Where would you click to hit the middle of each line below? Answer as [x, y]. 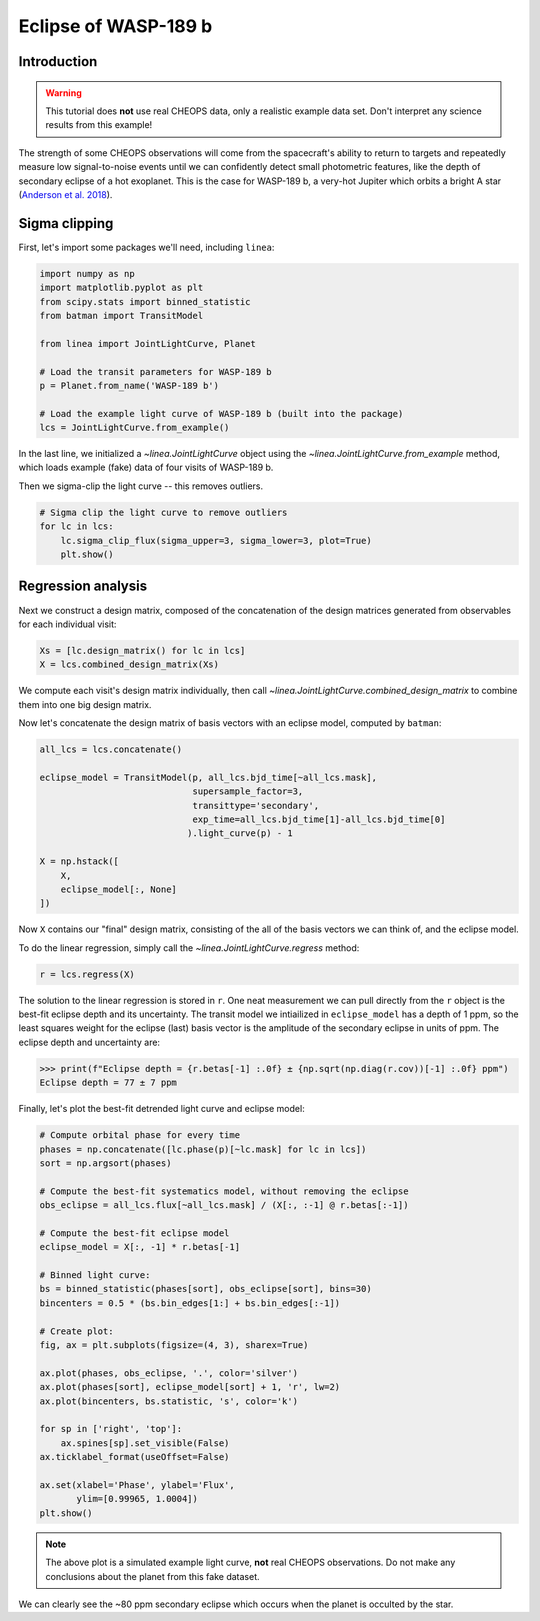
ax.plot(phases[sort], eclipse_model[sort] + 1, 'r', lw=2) [190, 1387]
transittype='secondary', [256, 805]
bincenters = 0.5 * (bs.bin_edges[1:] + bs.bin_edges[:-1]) [190, 1303]
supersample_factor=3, [248, 791]
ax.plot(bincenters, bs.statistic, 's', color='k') [169, 1401]
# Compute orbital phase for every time [139, 1135]
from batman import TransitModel [121, 315]
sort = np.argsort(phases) [105, 1163]
